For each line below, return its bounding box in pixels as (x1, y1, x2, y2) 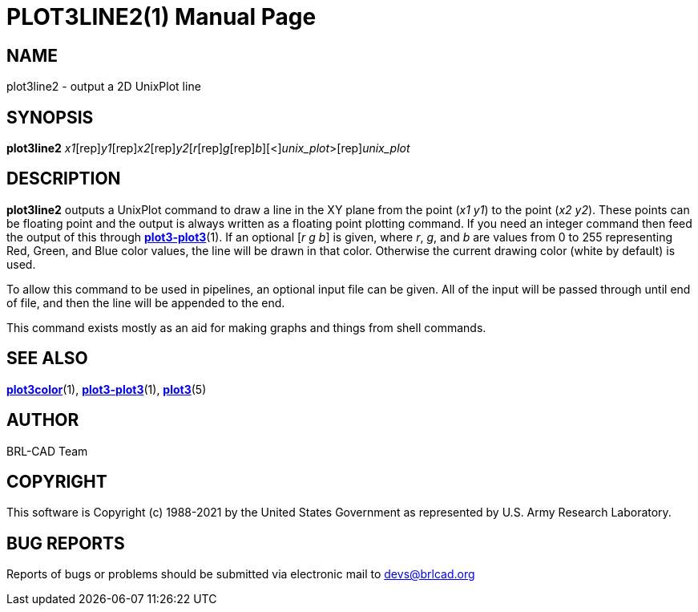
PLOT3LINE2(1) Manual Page (6, 3, 317, 30)
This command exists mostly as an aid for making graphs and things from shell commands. (6, 320, 486, 334)
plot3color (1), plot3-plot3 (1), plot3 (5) (6, 382, 207, 396)
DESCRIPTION (6, 168, 121, 189)
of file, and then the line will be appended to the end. (6, 295, 285, 310)
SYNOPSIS (6, 107, 94, 128)
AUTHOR (6, 410, 79, 431)
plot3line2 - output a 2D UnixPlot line (6, 79, 201, 94)
